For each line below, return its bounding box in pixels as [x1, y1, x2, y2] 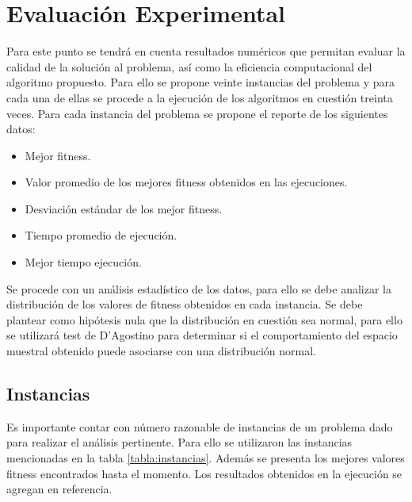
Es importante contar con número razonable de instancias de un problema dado [6, 418, 393, 435]
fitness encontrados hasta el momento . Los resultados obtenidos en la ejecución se [6, 465, 402, 481]
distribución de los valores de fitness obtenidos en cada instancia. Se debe [6, 296, 363, 312]
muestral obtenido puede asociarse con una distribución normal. [6, 343, 316, 359]
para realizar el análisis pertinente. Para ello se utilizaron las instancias [6, 434, 353, 450]
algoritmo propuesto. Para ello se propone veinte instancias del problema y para [6, 74, 395, 90]
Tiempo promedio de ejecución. [25, 227, 177, 243]
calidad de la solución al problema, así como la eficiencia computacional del [6, 58, 372, 75]
